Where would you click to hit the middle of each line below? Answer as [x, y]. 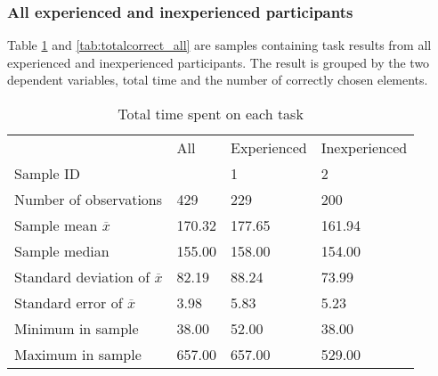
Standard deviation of [82, 277]
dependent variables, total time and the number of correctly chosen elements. [218, 80]
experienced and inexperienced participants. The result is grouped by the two [219, 62]
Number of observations [89, 199]
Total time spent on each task [211, 114]
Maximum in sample [78, 354]
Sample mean [56, 225]
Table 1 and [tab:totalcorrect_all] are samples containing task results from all [219, 45]
